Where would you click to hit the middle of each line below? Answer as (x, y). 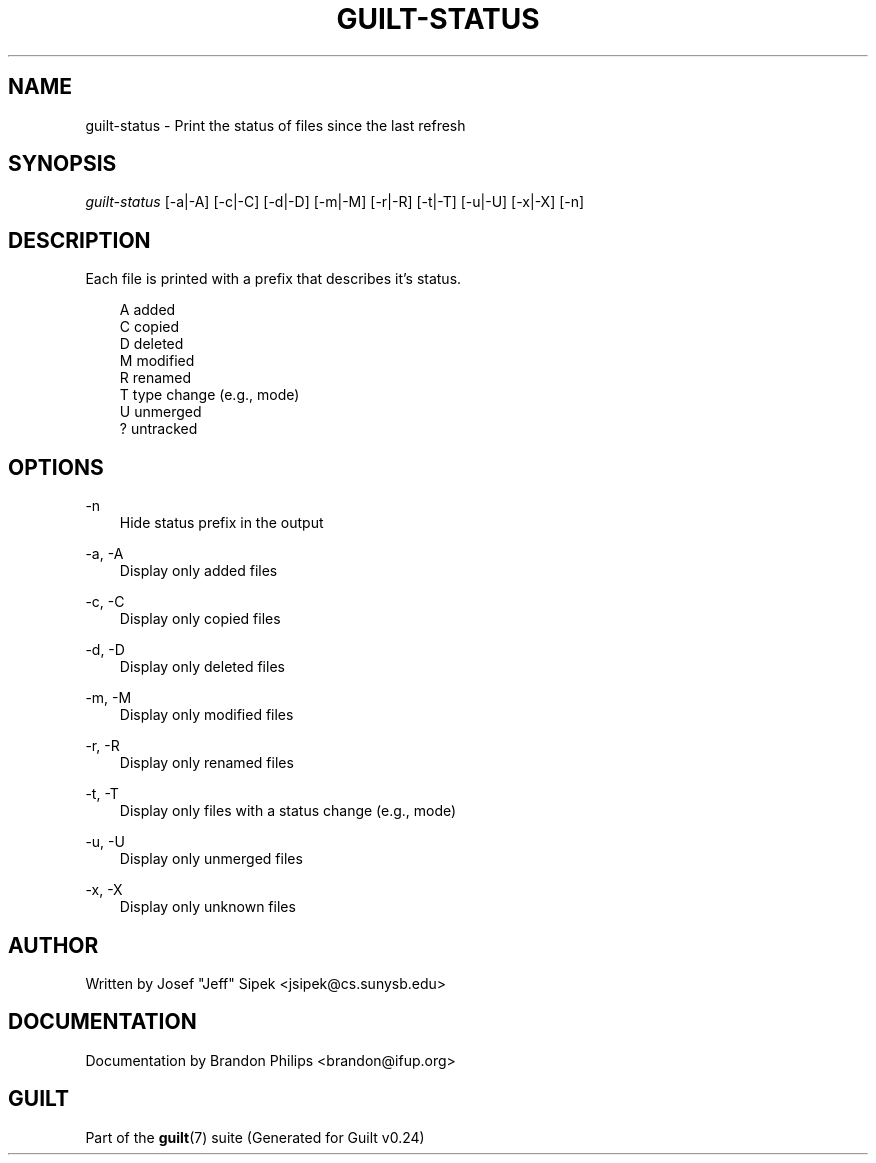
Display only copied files (200, 619)
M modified (157, 361)
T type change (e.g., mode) (209, 395)
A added (147, 310)
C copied (149, 327)
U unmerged (160, 412)
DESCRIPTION (79, 240)
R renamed (155, 378)
